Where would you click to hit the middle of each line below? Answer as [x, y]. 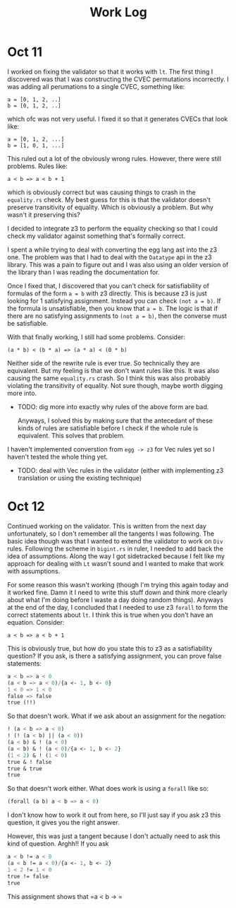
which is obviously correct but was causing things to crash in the [101, 192]
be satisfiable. [27, 323]
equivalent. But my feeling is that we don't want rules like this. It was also [113, 370]
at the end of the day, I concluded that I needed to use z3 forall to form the [118, 607]
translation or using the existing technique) [80, 478]
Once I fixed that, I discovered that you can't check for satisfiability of [108, 285]
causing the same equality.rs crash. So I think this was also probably [109, 378]
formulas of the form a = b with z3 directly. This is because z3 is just [107, 293]
